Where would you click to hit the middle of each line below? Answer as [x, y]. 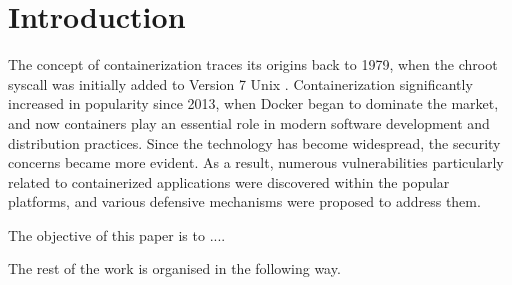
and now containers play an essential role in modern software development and [249, 122]
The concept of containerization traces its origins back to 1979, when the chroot [253, 64]
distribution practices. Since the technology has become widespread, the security [254, 142]
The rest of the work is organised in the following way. [174, 268]
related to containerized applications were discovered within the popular [229, 181]
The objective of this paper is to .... [117, 234]
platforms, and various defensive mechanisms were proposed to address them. [244, 201]
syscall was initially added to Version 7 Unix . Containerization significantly [240, 83]
